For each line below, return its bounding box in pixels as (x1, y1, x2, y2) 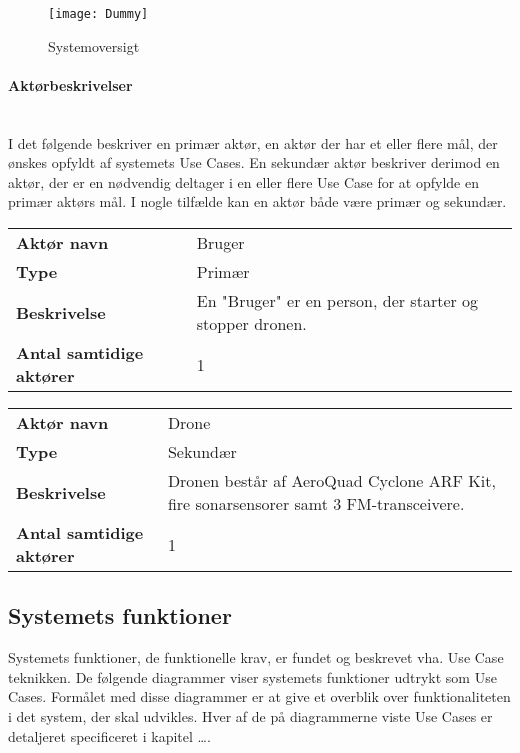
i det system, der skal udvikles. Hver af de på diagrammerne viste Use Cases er (8, 706, 493, 726)
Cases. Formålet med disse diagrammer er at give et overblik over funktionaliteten (8, 686, 511, 707)
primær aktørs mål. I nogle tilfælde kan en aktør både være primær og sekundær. (8, 191, 507, 212)
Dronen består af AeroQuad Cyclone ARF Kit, (167, 469, 496, 493)
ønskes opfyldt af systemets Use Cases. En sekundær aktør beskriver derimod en (8, 152, 500, 173)
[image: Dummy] (48, 7, 149, 21)
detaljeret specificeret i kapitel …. (8, 725, 211, 746)
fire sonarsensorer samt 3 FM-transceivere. (167, 492, 465, 516)
